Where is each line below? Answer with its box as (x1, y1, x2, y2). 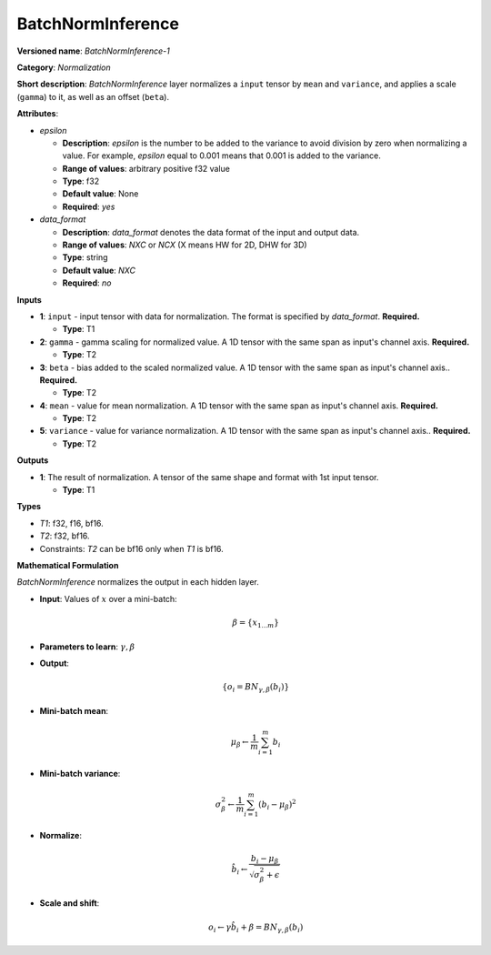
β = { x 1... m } (232, 617, 279, 629)
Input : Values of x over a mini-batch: (39, 593, 177, 604)
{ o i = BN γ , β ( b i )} (222, 682, 290, 694)
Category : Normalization (16, 62, 111, 73)
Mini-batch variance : (39, 768, 121, 779)
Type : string (62, 252, 108, 263)
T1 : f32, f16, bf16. (39, 518, 104, 528)
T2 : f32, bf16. (39, 530, 90, 541)
